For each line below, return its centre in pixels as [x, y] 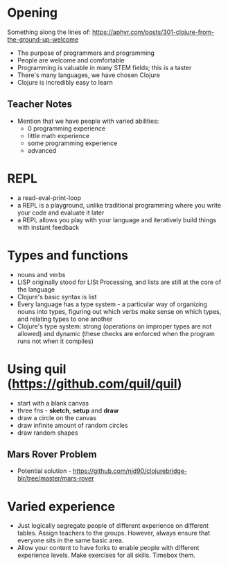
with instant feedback [48, 227]
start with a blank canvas [53, 403]
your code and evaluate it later [61, 213]
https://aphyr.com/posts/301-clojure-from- [154, 32]
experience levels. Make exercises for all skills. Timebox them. [106, 555]
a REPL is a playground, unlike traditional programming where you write [119, 205]
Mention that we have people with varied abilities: [88, 121]
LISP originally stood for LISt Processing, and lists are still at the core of [119, 282]
